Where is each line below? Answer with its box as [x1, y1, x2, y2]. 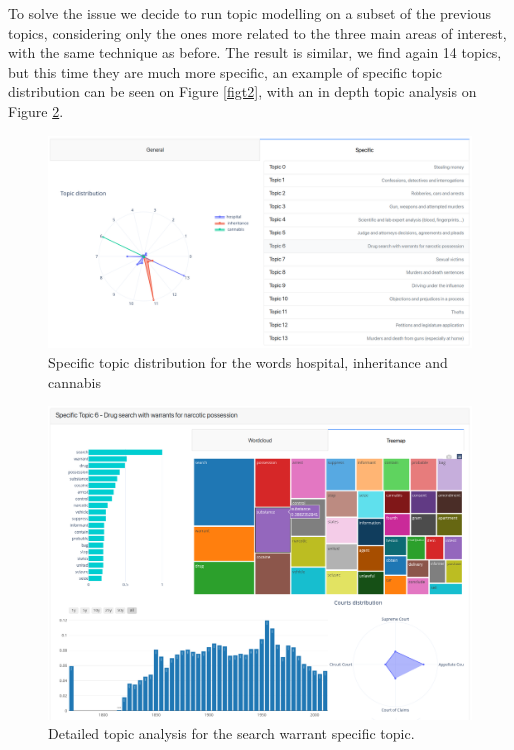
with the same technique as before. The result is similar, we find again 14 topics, [8, 42, 502, 63]
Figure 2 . [8, 100, 64, 121]
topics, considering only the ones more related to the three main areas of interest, [8, 22, 507, 43]
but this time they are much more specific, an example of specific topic [8, 61, 442, 82]
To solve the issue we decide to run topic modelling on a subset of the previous [8, 3, 492, 23]
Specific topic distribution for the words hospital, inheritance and [48, 351, 448, 372]
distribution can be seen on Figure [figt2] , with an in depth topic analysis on [8, 81, 477, 102]
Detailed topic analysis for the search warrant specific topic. [48, 723, 415, 744]
